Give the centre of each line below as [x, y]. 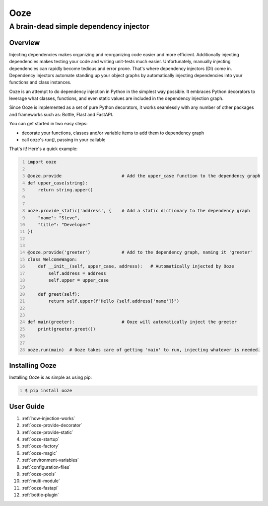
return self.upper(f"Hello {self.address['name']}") [114, 301]
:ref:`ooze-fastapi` [40, 488]
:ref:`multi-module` [41, 481]
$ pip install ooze [49, 391]
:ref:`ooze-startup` [40, 439]
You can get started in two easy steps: [48, 124]
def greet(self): [59, 294]
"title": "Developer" [64, 224]
